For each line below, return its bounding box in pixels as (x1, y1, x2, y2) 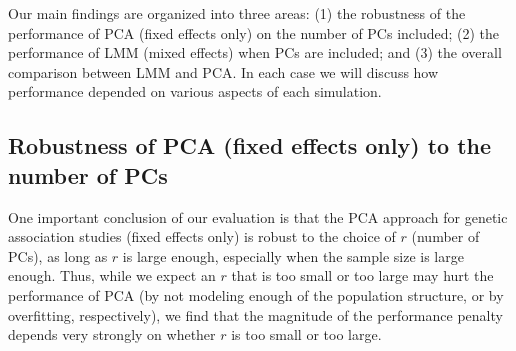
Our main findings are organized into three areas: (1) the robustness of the (8, 3, 466, 23)
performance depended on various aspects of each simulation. (8, 81, 382, 102)
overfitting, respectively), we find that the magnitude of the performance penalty (8, 304, 503, 325)
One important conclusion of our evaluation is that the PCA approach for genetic (8, 206, 508, 227)
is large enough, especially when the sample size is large (122, 245, 464, 266)
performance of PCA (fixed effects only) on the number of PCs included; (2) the (8, 22, 500, 43)
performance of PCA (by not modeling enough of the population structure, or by (8, 284, 504, 305)
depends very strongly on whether (8, 324, 216, 345)
